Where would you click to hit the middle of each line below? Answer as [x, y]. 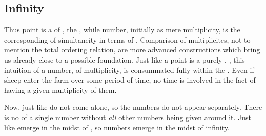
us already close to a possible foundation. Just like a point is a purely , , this [125, 59]
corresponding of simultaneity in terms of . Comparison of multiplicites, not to [127, 39]
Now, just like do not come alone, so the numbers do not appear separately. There [133, 107]
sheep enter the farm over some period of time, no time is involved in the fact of [130, 80]
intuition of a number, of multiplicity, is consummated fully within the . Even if [129, 70]
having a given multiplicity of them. [60, 90]
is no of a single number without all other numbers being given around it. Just [128, 117]
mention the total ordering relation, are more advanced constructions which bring [132, 50]
